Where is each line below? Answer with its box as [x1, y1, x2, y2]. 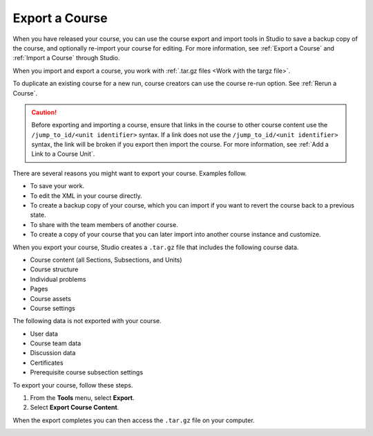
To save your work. [30, 182, 85, 190]
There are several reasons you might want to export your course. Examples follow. [12, 169, 247, 177]
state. [30, 211, 46, 219]
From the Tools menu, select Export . [30, 394, 135, 402]
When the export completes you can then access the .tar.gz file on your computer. [12, 416, 255, 424]
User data [30, 329, 59, 338]
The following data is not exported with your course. [12, 317, 162, 325]
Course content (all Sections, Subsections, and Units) [30, 255, 182, 264]
